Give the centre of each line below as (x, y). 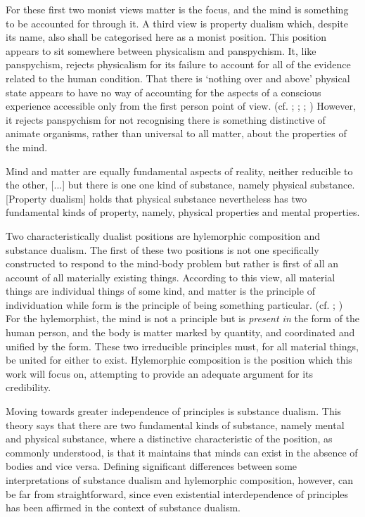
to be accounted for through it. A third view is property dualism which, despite (177, 23)
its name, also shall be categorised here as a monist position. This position (166, 37)
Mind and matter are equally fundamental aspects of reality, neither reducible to (179, 171)
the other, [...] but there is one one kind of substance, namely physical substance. (180, 185)
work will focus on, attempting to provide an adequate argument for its (160, 373)
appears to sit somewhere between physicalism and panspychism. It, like (161, 50)
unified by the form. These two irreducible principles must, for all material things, (182, 346)
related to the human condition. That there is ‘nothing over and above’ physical (178, 78)
